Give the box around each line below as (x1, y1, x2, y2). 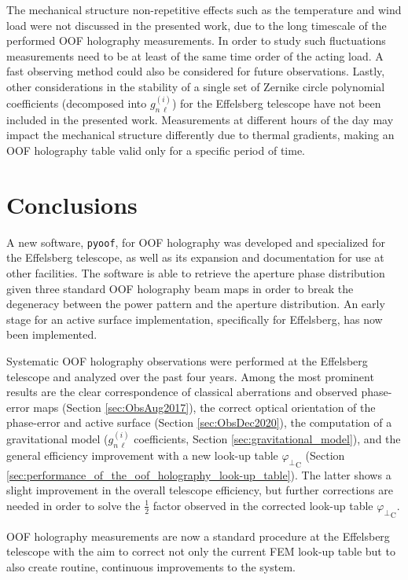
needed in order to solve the (6, 497, 141, 513)
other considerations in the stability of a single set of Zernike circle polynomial (6, 78, 385, 94)
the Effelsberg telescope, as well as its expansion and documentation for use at (6, 249, 384, 266)
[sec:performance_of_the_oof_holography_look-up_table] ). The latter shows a (6, 466, 391, 483)
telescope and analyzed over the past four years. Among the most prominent (6, 368, 374, 384)
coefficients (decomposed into (6, 95, 147, 111)
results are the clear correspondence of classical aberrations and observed (6, 384, 358, 400)
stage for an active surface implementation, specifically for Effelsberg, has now (6, 310, 383, 327)
